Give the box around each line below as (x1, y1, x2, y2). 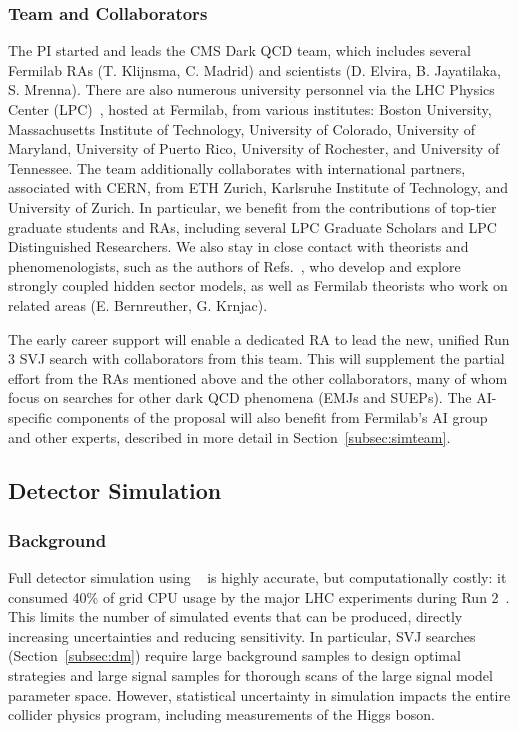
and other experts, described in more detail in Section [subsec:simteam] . (8, 426, 451, 447)
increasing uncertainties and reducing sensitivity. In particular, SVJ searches (8, 625, 476, 646)
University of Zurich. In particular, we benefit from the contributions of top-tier (8, 196, 497, 217)
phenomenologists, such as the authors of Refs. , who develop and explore (8, 255, 461, 276)
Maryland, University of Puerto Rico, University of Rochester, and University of (8, 138, 500, 159)
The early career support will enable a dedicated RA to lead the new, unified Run (8, 328, 510, 349)
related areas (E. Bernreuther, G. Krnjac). (8, 294, 268, 315)
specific (8, 406, 53, 427)
